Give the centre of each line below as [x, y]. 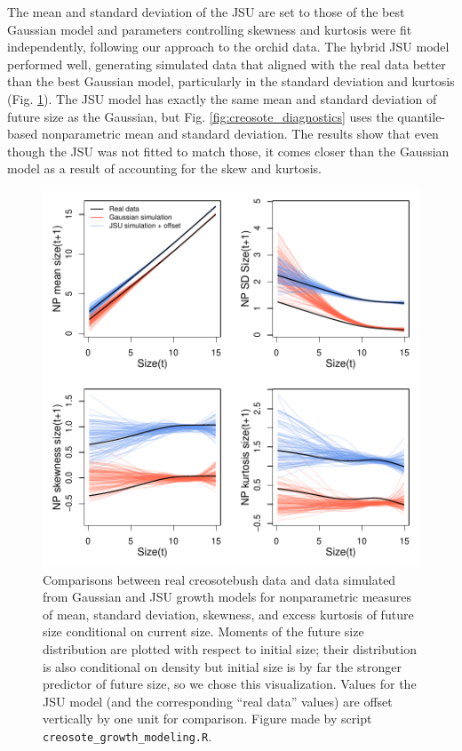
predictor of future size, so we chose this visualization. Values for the [230, 684]
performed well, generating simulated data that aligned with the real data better [227, 64]
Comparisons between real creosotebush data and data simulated [219, 579]
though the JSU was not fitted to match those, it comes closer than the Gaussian [228, 151]
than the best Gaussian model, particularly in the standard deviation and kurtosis [231, 81]
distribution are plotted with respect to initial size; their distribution [230, 648]
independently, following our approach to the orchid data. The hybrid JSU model [228, 47]
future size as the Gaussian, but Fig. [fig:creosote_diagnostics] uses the [200, 116]
